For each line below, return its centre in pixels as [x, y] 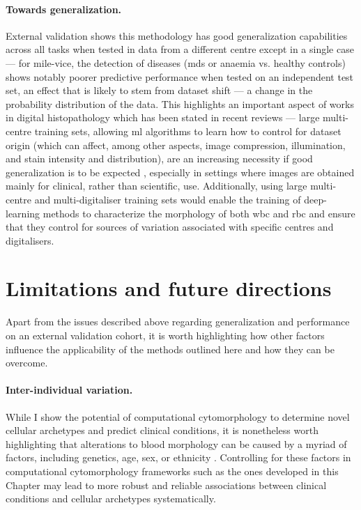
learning [23, 213]
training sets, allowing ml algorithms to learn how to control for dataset [188, 131]
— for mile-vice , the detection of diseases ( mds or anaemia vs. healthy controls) [176, 62]
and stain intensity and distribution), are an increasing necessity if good [159, 159]
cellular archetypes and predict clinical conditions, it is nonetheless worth [162, 430]
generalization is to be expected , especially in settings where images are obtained [180, 172]
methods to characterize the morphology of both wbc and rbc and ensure [199, 213]
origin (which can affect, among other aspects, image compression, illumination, [176, 145]
